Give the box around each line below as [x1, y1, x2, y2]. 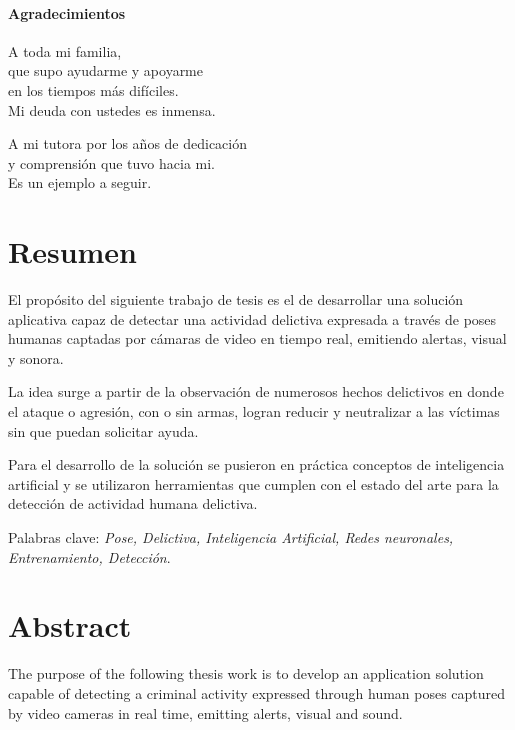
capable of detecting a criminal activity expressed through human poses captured [8, 682, 506, 703]
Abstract [8, 605, 132, 646]
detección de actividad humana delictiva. [8, 493, 258, 514]
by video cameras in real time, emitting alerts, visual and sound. [8, 702, 403, 723]
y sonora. [8, 347, 64, 368]
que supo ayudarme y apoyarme [8, 60, 203, 81]
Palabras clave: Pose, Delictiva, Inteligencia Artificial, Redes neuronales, [8, 527, 454, 548]
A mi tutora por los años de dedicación [8, 133, 248, 154]
